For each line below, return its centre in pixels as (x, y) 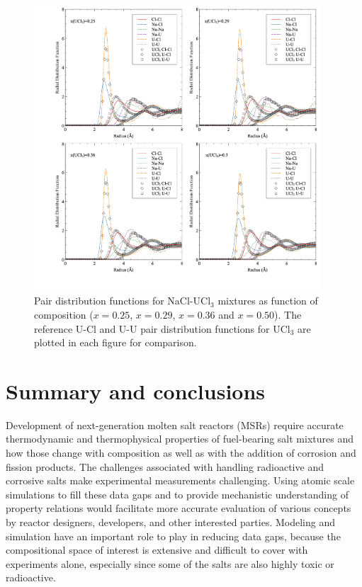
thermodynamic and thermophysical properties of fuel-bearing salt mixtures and (180, 439)
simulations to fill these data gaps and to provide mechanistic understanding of (177, 494)
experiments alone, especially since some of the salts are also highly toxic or (170, 563)
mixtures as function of (268, 301)
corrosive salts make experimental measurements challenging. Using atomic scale (180, 480)
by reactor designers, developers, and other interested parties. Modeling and (171, 522)
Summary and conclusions (136, 391)
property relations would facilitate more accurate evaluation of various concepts (179, 508)
